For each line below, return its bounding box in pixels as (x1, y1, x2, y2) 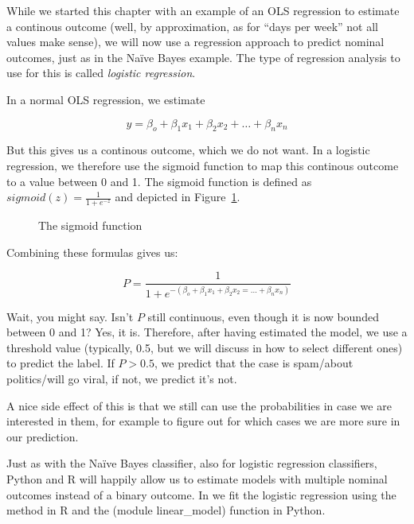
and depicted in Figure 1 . (115, 188, 240, 205)
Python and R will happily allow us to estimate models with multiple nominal (6, 470, 388, 487)
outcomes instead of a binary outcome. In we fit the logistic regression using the (6, 486, 396, 503)
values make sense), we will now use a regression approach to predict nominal (6, 33, 385, 50)
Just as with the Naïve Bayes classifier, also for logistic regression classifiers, (6, 455, 377, 472)
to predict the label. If (6, 355, 115, 371)
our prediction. (6, 428, 79, 444)
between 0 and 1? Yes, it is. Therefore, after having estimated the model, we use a (6, 324, 408, 340)
